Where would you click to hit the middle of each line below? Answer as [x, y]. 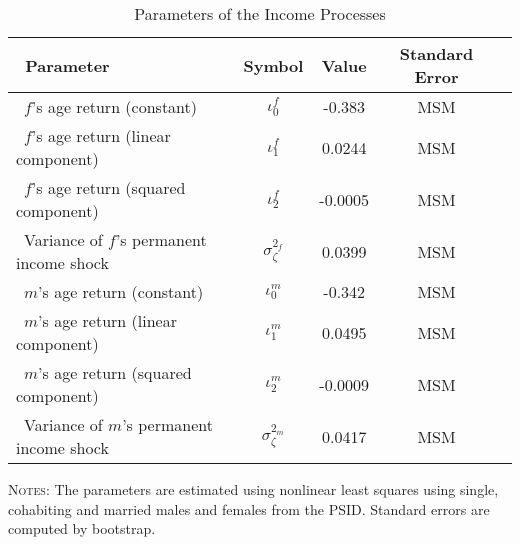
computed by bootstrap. [82, 528]
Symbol [273, 65]
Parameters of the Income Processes [260, 13]
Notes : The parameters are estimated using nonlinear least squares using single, [253, 489]
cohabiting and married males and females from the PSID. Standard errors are [249, 508]
